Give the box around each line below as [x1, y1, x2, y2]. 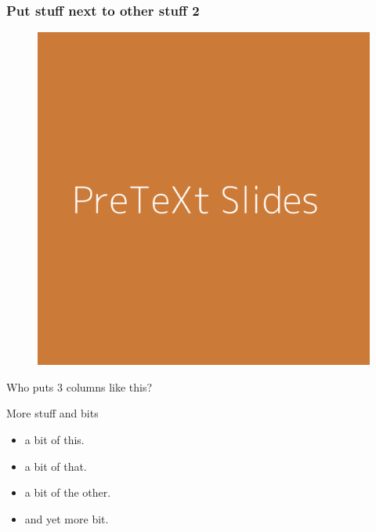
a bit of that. [24, 457, 87, 474]
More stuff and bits [6, 405, 99, 421]
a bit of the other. [24, 484, 111, 501]
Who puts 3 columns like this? [6, 378, 153, 395]
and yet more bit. [24, 510, 109, 527]
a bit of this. [24, 432, 85, 447]
